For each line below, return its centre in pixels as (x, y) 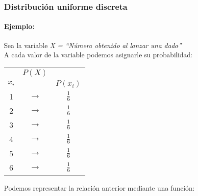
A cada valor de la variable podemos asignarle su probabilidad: (99, 55)
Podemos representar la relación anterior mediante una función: (99, 187)
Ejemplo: (19, 26)
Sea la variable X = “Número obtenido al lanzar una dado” (93, 45)
